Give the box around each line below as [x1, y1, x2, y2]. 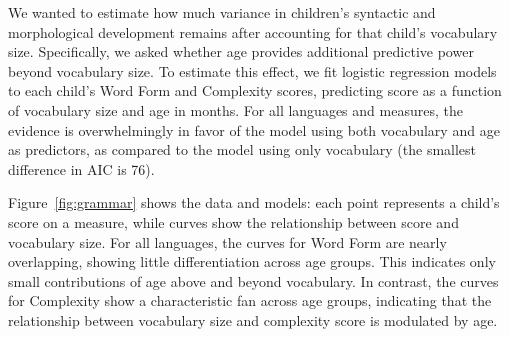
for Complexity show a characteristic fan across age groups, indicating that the [8, 290, 492, 311]
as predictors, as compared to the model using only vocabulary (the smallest [8, 139, 477, 160]
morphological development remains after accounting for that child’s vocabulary [8, 21, 498, 42]
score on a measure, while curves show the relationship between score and [8, 211, 459, 232]
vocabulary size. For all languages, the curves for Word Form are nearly [8, 231, 447, 252]
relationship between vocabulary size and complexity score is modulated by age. [8, 309, 498, 330]
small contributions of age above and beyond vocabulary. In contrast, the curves [8, 270, 499, 291]
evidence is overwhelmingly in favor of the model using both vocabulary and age [8, 119, 500, 140]
